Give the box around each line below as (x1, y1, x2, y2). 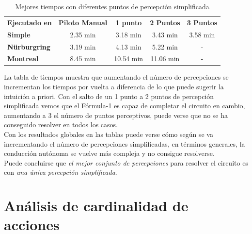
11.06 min (150, 53, 180, 64)
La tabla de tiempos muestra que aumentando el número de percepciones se (4, 72, 229, 82)
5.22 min (152, 41, 178, 51)
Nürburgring (7, 41, 50, 51)
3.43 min (152, 29, 178, 39)
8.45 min (70, 53, 96, 64)
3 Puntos (187, 17, 218, 27)
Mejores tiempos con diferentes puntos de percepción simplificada (15, 1, 209, 11)
